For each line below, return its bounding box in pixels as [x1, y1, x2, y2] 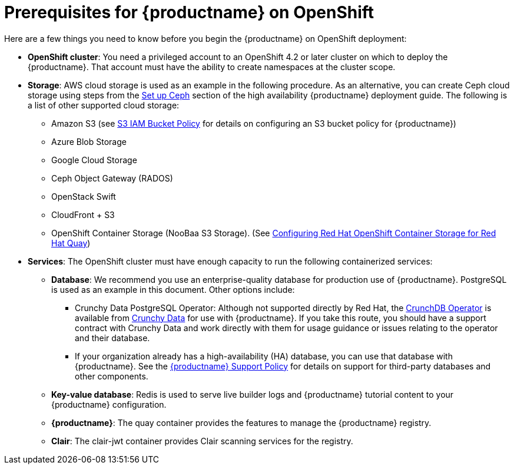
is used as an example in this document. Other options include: [51, 284, 295, 295]
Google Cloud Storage [51, 154, 137, 165]
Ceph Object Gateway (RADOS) [51, 173, 173, 183]
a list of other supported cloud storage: [28, 100, 180, 110]
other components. [75, 371, 148, 381]
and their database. [75, 332, 150, 343]
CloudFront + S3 [51, 209, 115, 220]
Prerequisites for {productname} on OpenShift [4, 2, 374, 22]
